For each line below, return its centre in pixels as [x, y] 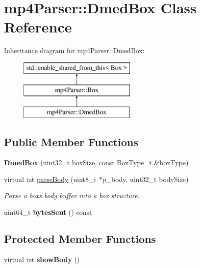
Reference [38, 27]
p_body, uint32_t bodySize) [145, 179]
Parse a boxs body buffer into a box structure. [72, 195]
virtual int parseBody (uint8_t [50, 179]
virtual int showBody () [42, 259]
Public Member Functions [71, 142]
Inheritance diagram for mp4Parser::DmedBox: [74, 50]
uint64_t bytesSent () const [48, 212]
